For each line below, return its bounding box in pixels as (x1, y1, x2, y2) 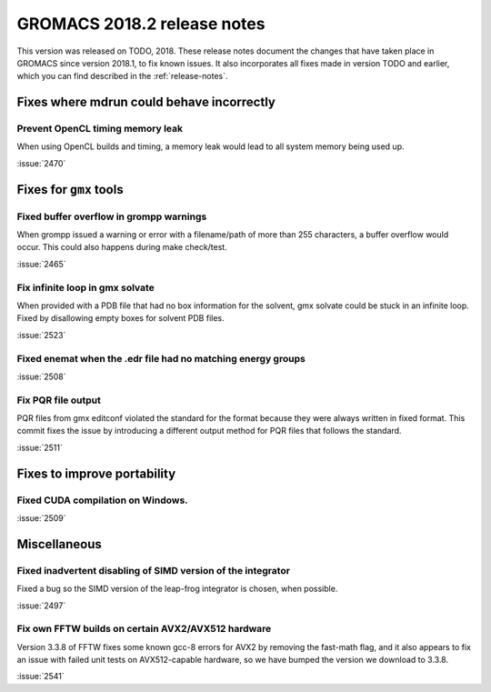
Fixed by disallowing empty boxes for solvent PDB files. (16, 313, 225, 324)
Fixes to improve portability (16, 466, 176, 481)
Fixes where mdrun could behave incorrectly (16, 95, 276, 110)
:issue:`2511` (16, 442, 63, 453)
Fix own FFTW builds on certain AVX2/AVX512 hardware (16, 623, 272, 636)
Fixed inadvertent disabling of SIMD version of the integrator (16, 564, 291, 577)
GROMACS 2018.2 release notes (16, 14, 266, 34)
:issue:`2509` (16, 512, 67, 523)
